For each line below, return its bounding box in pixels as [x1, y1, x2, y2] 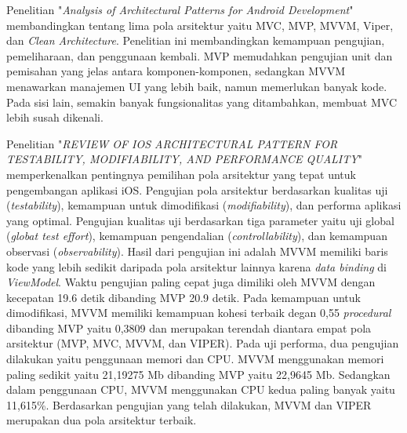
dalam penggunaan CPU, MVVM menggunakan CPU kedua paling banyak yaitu [6, 381, 395, 398]
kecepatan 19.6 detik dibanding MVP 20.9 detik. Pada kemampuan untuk [6, 289, 361, 305]
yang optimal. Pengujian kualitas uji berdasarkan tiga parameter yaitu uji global [6, 212, 394, 228]
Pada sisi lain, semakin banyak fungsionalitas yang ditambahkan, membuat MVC [6, 93, 398, 110]
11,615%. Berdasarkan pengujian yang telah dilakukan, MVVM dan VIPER [6, 396, 372, 413]
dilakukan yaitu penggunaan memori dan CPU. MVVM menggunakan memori [6, 351, 384, 367]
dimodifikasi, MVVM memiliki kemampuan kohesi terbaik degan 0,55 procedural [6, 304, 391, 321]
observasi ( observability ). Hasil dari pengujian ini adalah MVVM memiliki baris [6, 242, 388, 259]
